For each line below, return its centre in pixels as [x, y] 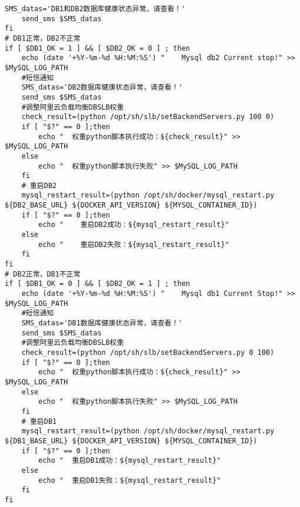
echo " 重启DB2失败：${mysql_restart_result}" [134, 244]
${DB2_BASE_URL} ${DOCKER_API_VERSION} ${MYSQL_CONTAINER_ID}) [131, 205]
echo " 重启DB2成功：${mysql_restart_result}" [134, 225]
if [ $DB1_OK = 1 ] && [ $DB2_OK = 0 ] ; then [97, 48]
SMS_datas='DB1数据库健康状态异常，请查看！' [102, 323]
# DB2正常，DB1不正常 [43, 274]
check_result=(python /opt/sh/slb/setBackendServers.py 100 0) [148, 117]
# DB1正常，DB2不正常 [43, 38]
